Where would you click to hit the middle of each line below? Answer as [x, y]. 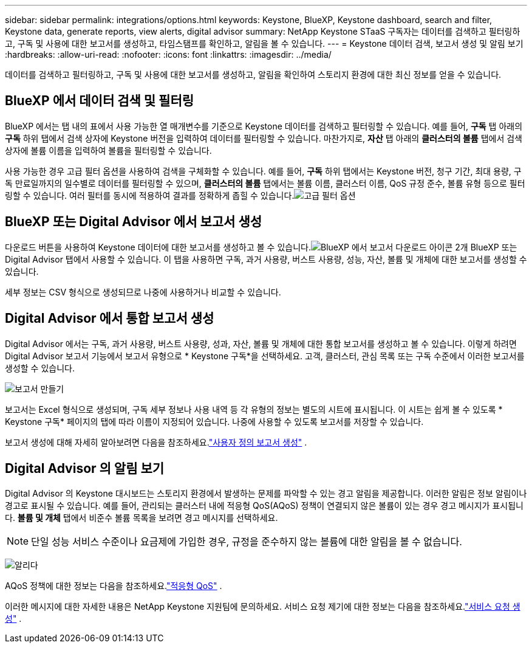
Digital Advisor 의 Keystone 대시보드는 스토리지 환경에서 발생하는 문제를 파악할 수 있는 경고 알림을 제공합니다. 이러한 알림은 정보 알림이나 [266, 494]
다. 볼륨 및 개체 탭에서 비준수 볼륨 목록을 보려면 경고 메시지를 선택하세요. [142, 518]
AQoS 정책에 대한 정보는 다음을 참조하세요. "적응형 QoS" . [114, 586]
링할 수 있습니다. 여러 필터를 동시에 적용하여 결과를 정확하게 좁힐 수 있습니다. [150, 195]
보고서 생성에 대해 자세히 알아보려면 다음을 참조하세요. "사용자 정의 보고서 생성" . [156, 442]
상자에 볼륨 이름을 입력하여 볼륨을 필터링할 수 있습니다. [108, 150]
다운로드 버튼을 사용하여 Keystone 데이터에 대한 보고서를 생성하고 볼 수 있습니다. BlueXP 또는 [261, 247]
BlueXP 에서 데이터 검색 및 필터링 [100, 101]
